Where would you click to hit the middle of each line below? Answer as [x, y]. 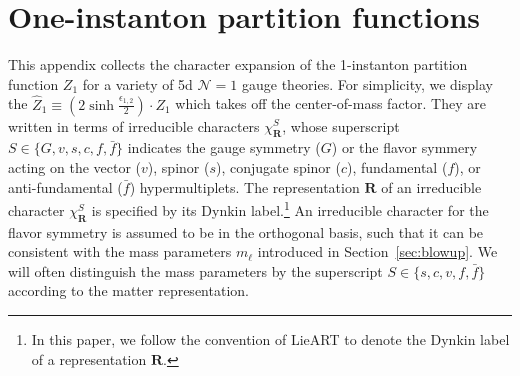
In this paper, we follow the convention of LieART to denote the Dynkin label [270, 338]
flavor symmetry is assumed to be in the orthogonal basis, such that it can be [246, 231]
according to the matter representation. [128, 290]
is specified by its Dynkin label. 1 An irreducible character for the [290, 208]
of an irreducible [431, 186]
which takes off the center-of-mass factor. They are [330, 103]
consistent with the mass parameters [120, 251]
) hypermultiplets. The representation [244, 186]
